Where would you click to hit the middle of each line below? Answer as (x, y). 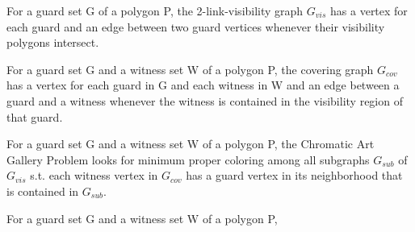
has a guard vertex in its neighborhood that (294, 175)
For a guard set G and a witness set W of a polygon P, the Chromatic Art (191, 144)
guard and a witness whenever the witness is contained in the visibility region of (205, 100)
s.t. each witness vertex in (94, 175)
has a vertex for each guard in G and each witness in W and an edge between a (203, 85)
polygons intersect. (53, 42)
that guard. (35, 116)
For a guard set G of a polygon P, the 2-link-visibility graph (155, 10)
